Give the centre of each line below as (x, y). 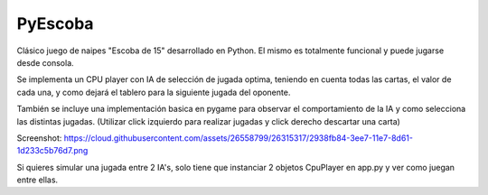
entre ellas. (38, 180)
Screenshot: (39, 138)
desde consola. (45, 62)
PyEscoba (55, 23)
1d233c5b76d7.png (52, 151)
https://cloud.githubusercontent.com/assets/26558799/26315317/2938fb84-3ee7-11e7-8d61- (238, 138)
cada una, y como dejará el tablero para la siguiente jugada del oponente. (154, 92)
